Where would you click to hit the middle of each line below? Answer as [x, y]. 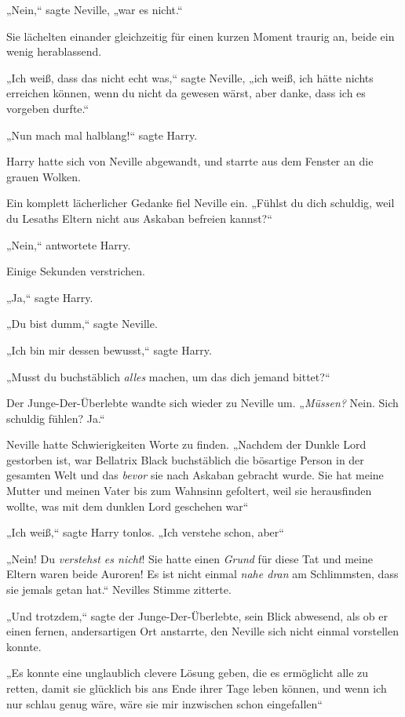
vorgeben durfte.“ [48, 108]
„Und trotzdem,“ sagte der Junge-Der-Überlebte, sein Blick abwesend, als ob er [197, 615]
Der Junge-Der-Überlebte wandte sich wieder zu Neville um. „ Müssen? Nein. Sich [202, 403]
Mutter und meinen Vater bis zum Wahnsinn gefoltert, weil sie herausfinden [189, 491]
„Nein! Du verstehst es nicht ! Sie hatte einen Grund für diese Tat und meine [190, 558]
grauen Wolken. [44, 176]
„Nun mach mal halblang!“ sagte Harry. [102, 135]
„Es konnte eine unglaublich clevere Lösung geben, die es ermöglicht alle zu [188, 673]
